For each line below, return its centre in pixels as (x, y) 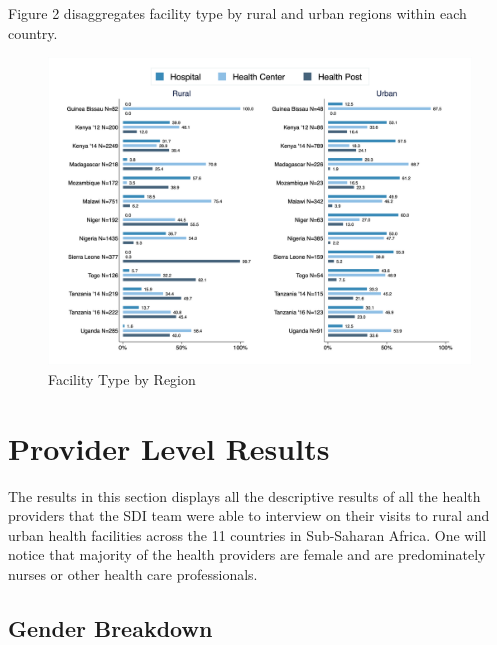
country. (33, 32)
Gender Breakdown (110, 627)
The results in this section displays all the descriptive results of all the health (244, 495)
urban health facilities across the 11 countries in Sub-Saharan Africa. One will (247, 534)
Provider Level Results (169, 447)
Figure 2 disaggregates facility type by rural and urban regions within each (237, 13)
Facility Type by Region (122, 378)
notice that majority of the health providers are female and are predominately (247, 554)
